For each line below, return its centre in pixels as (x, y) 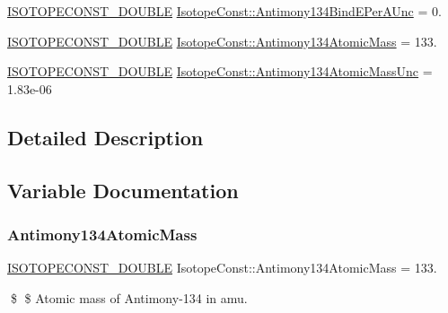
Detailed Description (105, 137)
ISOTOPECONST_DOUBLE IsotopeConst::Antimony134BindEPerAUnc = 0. (224, 11)
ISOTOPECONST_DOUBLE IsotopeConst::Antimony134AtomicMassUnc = (220, 71)
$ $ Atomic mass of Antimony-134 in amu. (129, 297)
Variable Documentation (123, 190)
